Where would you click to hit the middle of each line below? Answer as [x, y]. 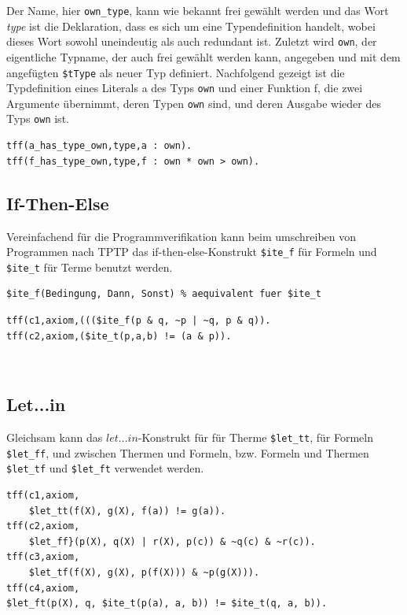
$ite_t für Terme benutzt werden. [90, 267]
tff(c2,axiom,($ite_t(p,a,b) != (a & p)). [119, 336]
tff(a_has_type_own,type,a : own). [99, 146]
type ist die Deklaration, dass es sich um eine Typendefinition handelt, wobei [191, 26]
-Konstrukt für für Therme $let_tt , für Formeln [255, 437]
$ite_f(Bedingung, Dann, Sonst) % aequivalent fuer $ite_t [164, 294]
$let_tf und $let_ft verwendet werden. [105, 468]
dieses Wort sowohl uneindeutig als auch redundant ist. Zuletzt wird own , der [192, 41]
